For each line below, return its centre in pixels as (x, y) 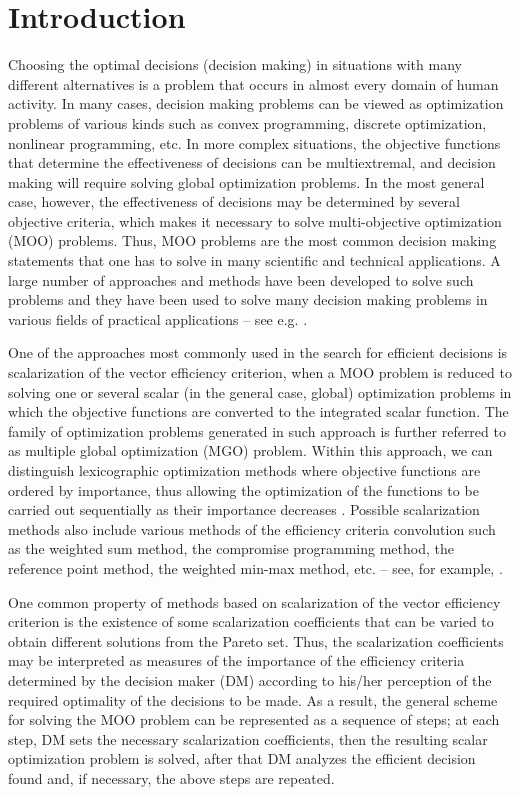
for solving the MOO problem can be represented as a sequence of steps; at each (254, 719)
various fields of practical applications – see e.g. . (158, 318)
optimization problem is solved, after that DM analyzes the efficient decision (242, 758)
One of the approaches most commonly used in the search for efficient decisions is (258, 352)
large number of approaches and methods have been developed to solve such (241, 279)
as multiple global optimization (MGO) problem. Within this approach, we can (250, 450)
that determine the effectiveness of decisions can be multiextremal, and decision (252, 162)
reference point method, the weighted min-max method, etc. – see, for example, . (255, 567)
